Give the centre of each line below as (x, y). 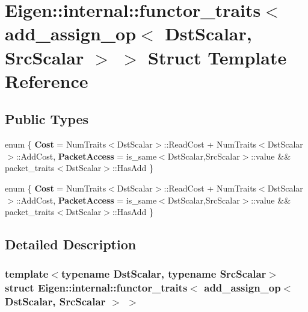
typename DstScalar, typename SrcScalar (164, 274)
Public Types (47, 119)
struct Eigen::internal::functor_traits (96, 288)
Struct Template (217, 57)
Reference (47, 80)
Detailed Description (71, 244)
